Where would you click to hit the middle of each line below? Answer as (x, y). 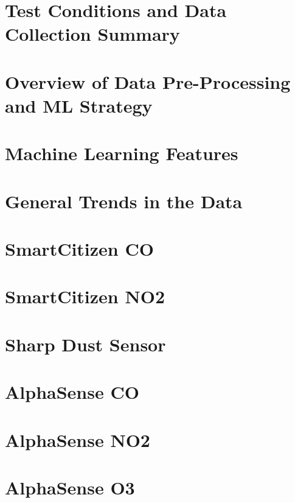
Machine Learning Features (122, 153)
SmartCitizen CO (79, 249)
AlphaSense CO (72, 392)
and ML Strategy (79, 105)
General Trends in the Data (124, 201)
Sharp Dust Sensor (85, 344)
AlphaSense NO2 (78, 439)
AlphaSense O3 (70, 487)
